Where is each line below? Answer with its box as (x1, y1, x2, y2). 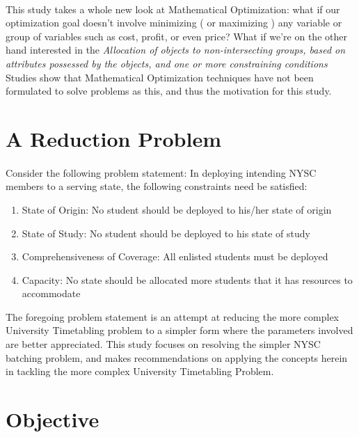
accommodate (22, 286, 81, 301)
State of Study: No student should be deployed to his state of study (22, 225, 310, 240)
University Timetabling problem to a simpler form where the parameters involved (6, 323, 353, 337)
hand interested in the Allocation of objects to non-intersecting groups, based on (6, 42, 346, 57)
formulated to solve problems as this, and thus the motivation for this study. (6, 84, 332, 98)
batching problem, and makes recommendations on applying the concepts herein (6, 350, 348, 365)
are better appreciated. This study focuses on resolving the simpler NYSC (6, 337, 321, 351)
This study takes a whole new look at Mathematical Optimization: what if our (6, 1, 340, 16)
